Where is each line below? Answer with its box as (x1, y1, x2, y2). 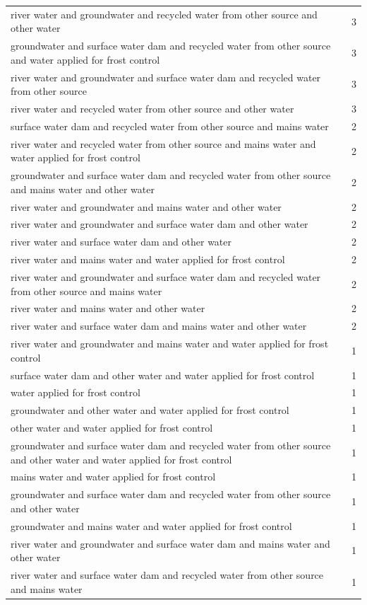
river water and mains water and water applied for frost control (11, 252, 285, 267)
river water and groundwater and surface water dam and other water (11, 217, 308, 231)
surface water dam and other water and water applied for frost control (11, 367, 315, 382)
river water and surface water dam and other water (11, 234, 231, 249)
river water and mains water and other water (11, 301, 205, 316)
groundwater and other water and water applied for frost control (11, 403, 289, 417)
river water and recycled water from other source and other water (11, 101, 294, 116)
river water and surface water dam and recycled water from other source (11, 567, 324, 582)
